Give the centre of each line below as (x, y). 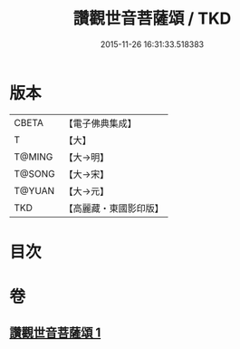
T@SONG (35, 173)
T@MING (34, 157)
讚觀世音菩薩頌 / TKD (152, 19)
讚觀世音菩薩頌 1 (55, 333)
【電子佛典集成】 (101, 123)
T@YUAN (34, 190)
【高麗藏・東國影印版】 (114, 208)
